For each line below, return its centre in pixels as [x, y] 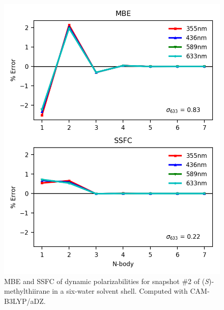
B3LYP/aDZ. [25, 301]
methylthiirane [27, 291]
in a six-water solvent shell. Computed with [120, 291]
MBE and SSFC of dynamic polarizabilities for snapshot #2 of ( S [106, 281]
